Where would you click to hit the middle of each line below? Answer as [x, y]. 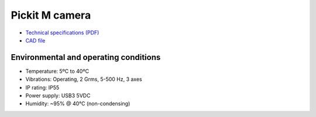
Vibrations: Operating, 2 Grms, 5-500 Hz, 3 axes [84, 79]
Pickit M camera [51, 15]
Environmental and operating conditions [86, 57]
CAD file [35, 40]
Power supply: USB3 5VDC [58, 95]
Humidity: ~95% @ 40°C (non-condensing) [78, 104]
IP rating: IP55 [42, 87]
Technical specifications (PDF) [62, 33]
